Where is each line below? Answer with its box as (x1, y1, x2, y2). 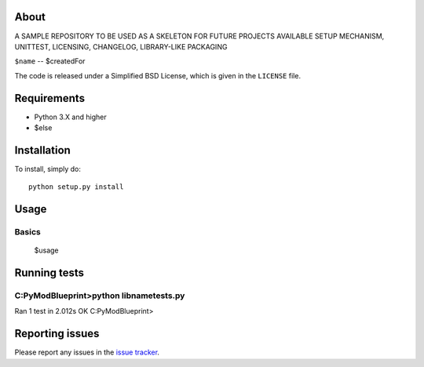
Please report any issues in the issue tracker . (14, 347, 160, 357)
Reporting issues (14, 327, 100, 340)
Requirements (14, 91, 86, 105)
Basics (14, 227, 41, 238)
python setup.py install (28, 183, 124, 191)
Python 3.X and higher (34, 112, 107, 122)
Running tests (14, 267, 85, 280)
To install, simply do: (14, 164, 82, 173)
